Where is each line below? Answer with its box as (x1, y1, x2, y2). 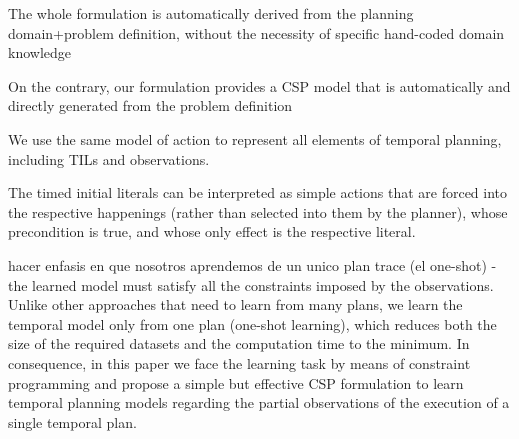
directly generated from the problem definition (8, 95, 293, 116)
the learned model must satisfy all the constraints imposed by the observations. (8, 274, 494, 295)
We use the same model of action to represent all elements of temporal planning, (8, 128, 502, 149)
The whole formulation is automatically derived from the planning (8, 3, 414, 23)
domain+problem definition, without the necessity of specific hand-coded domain (8, 22, 505, 43)
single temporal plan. (8, 411, 137, 432)
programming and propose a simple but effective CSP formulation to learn (8, 372, 464, 393)
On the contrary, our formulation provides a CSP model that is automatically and (8, 75, 511, 96)
